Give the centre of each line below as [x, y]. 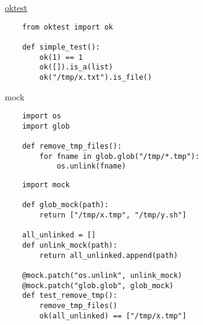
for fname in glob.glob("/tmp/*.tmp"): [120, 156]
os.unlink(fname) [91, 166]
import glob [46, 126]
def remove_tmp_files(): [72, 146]
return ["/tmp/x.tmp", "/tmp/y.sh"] [113, 215]
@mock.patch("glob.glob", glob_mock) [98, 285]
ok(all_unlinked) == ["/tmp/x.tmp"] [113, 316]
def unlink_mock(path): [70, 245]
